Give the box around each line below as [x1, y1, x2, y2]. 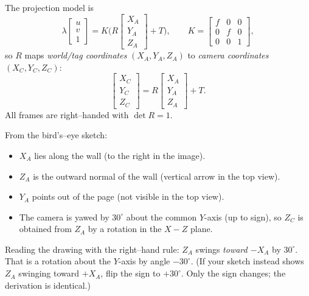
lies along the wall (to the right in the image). [34, 149, 206, 161]
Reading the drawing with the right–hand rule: [5, 242, 179, 255]
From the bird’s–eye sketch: [5, 129, 108, 141]
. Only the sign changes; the [181, 267, 286, 280]
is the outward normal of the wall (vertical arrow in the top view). [33, 169, 280, 182]
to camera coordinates [187, 49, 269, 62]
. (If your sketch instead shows [190, 255, 304, 267]
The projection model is [5, 1, 94, 13]
